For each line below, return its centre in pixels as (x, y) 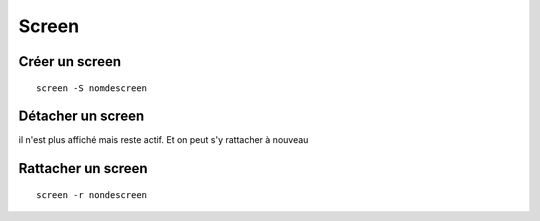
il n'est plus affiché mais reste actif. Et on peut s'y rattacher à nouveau (163, 140)
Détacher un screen (81, 116)
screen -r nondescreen (92, 194)
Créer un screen (70, 61)
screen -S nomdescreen (92, 88)
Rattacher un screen (83, 168)
